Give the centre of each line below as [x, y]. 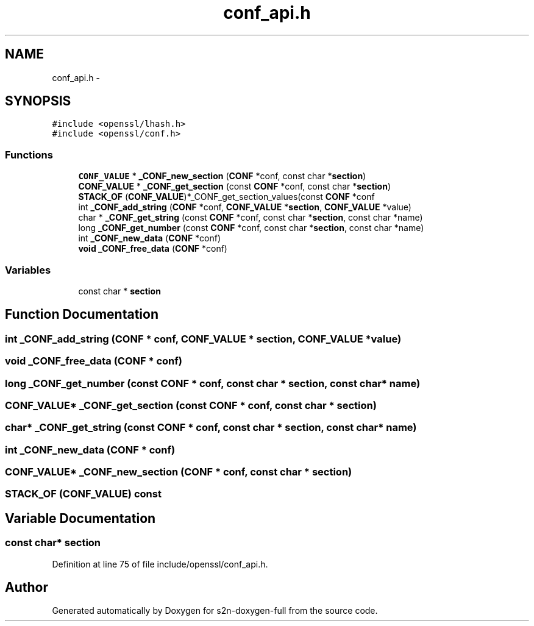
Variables [28, 270]
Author [27, 588]
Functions [29, 155]
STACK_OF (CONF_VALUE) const [83, 494]
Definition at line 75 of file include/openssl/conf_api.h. [160, 564]
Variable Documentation [80, 518]
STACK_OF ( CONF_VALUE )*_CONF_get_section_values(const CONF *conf [226, 197]
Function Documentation [82, 315]
